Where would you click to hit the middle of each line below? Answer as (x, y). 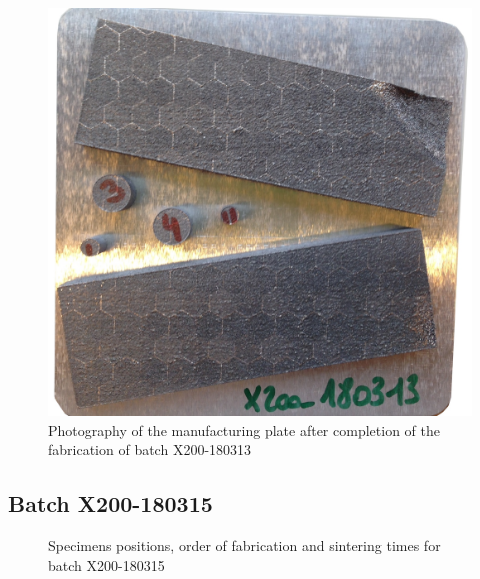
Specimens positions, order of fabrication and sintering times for (244, 545)
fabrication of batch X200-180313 (150, 449)
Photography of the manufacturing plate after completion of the (244, 429)
